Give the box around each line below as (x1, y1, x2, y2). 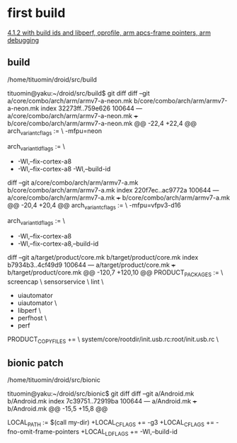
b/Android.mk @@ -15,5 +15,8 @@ (7, 405, 108, 413)
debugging (7, 35, 40, 44)
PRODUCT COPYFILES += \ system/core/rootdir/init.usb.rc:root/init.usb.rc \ (7, 335, 219, 345)
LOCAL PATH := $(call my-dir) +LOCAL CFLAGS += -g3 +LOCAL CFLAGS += (7, 418, 214, 429)
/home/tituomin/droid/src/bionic (7, 376, 100, 384)
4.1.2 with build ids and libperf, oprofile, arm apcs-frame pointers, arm (7, 28, 211, 37)
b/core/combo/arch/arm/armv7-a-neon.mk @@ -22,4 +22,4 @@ (7, 119, 197, 127)
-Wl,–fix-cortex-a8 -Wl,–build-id (17, 165, 111, 173)
